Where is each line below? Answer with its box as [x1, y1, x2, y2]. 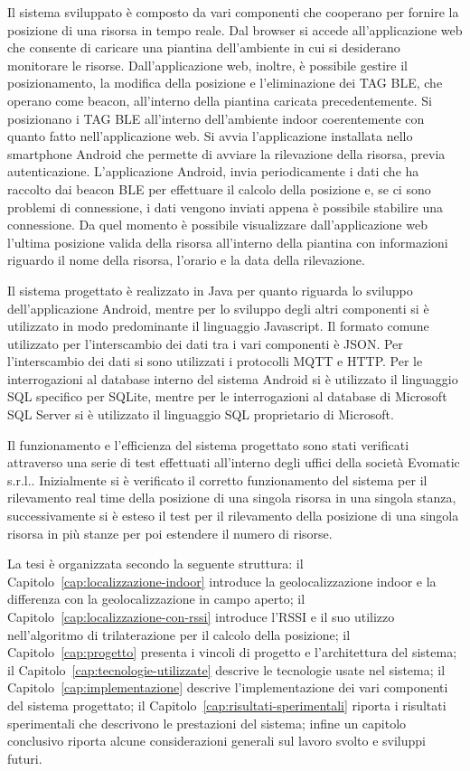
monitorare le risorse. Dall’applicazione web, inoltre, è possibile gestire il [7, 55, 408, 74]
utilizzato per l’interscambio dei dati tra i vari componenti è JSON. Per [7, 334, 403, 353]
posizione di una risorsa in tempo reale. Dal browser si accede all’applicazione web [7, 20, 463, 39]
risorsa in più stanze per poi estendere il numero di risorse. [7, 523, 333, 542]
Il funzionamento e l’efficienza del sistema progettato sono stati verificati [7, 435, 409, 454]
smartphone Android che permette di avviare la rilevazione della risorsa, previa [7, 144, 446, 163]
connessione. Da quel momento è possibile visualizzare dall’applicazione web [7, 215, 428, 234]
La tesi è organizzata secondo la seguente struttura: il [7, 554, 304, 573]
